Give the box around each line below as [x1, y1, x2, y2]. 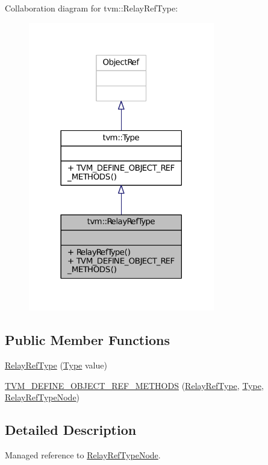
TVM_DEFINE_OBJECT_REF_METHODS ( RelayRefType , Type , [5, 379, 264, 391]
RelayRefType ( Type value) [5, 359, 107, 372]
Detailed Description [5, 420, 137, 439]
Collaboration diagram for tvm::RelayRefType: [5, 2, 178, 14]
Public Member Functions [5, 331, 170, 349]
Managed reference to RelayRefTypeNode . [5, 449, 161, 461]
